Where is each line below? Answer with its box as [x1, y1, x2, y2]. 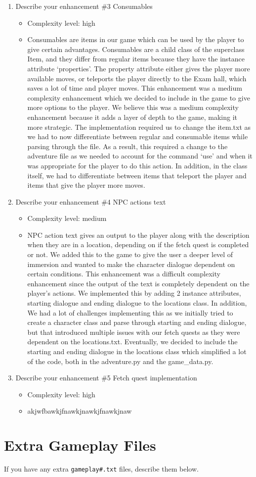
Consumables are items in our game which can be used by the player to [27, 34, 244, 45]
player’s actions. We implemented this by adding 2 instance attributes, [27, 288, 241, 298]
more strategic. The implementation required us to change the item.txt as [27, 121, 251, 132]
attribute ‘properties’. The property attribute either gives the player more [27, 63, 250, 73]
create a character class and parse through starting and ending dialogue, [27, 317, 247, 327]
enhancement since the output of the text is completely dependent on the [27, 278, 250, 288]
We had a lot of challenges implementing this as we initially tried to [27, 307, 233, 318]
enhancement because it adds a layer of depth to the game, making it [27, 111, 238, 122]
